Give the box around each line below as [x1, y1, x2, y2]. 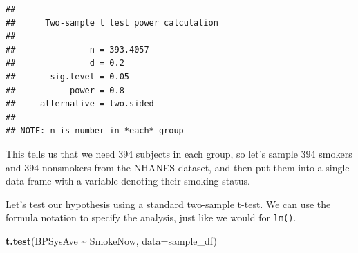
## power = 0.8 [6, 85, 124, 95]
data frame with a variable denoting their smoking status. [6, 174, 250, 188]
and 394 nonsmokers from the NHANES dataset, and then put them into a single [6, 160, 350, 174]
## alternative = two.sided [6, 99, 154, 109]
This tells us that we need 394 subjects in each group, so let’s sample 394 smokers [6, 146, 352, 160]
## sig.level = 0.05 [6, 71, 129, 82]
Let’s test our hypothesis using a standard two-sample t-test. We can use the [6, 196, 331, 211]
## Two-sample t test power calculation [6, 17, 218, 28]
